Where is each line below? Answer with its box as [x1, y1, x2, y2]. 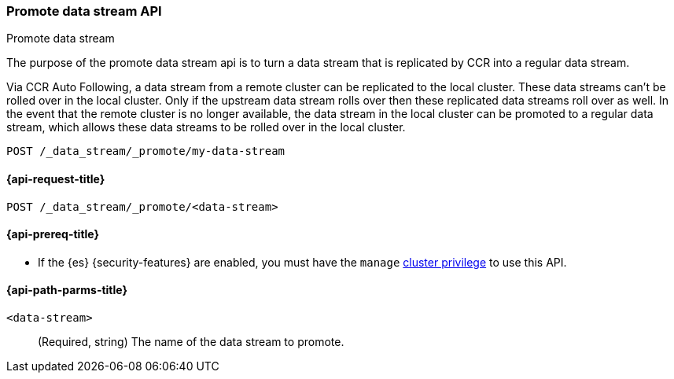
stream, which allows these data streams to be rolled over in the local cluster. [6, 120, 406, 134]
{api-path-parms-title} [6, 283, 128, 297]
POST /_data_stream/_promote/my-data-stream [6, 145, 285, 158]
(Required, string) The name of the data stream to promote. [38, 335, 344, 349]
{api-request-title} [6, 171, 105, 186]
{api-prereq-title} [6, 227, 100, 241]
